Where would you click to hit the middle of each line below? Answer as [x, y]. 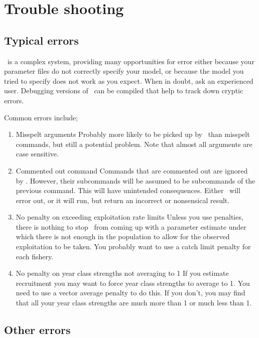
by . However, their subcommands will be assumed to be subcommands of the [136, 180]
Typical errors [41, 40]
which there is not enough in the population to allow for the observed [123, 236]
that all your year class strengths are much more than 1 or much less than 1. [134, 303]
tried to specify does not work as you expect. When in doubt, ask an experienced [129, 80]
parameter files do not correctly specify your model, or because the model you [124, 71]
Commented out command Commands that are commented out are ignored [132, 170]
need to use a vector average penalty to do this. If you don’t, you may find [131, 293]
